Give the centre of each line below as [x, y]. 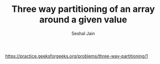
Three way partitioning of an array [83, 9]
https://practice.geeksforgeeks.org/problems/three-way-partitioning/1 [77, 56]
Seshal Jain [83, 33]
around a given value [83, 20]
